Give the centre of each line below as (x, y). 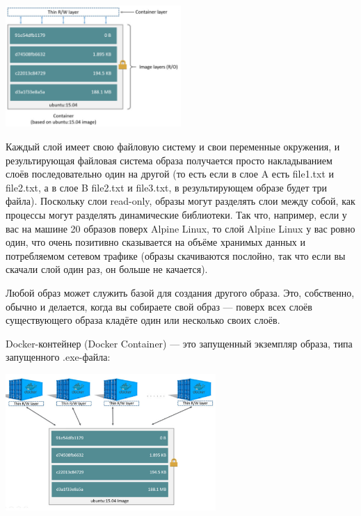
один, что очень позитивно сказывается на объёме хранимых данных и (155, 242)
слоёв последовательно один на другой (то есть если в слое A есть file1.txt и (170, 174)
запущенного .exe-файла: (58, 357)
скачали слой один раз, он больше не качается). (107, 269)
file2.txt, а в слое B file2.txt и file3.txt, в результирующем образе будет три (166, 187)
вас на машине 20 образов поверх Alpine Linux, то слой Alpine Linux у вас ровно (180, 228)
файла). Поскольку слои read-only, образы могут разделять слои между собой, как (180, 201)
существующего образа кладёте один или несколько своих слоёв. (143, 320)
